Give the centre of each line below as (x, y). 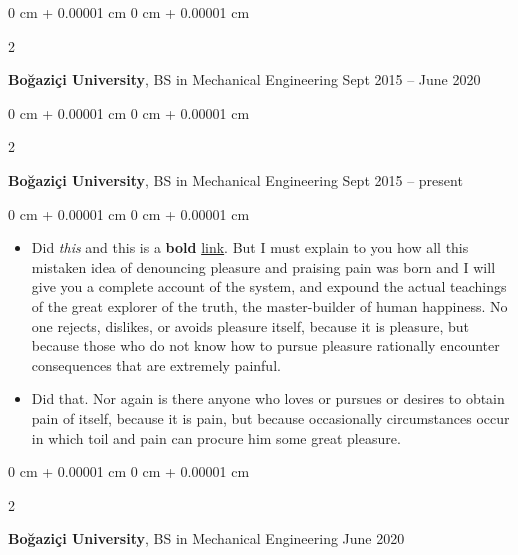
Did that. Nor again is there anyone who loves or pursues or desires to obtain (268, 398)
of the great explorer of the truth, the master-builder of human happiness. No (269, 305)
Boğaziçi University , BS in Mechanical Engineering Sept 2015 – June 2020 (244, 79)
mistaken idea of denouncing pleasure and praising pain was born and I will (263, 266)
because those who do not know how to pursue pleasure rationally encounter (265, 345)
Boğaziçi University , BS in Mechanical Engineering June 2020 (206, 538)
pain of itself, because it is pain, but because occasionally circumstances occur (270, 417)
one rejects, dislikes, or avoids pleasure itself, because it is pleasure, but (250, 325)
